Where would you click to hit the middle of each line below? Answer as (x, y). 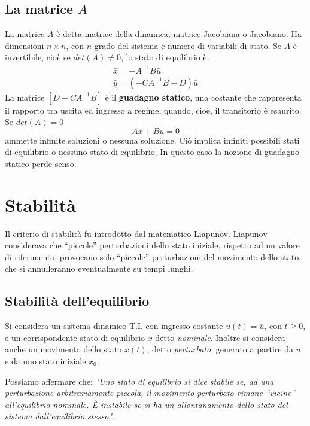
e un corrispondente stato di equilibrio (75, 337)
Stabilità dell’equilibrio (77, 301)
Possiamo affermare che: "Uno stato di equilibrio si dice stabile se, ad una (139, 381)
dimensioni (25, 45)
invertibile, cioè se (38, 57)
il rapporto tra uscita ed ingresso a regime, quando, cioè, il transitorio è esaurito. (153, 110)
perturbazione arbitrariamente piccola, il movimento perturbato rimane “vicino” (151, 393)
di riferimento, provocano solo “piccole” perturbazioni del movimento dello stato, (153, 256)
